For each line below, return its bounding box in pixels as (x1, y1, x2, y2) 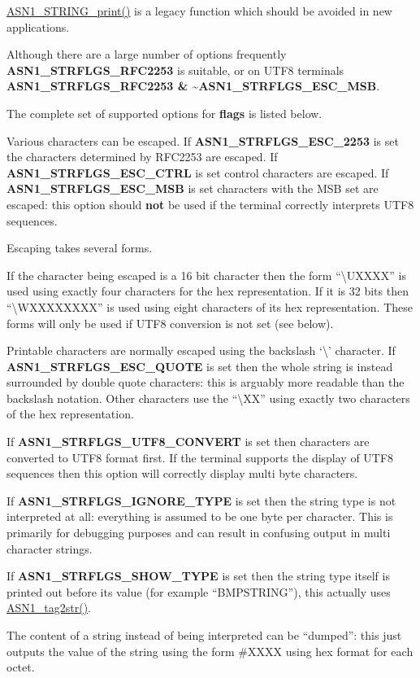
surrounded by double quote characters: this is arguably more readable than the (6, 374, 405, 391)
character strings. (6, 540, 93, 557)
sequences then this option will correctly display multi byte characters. (6, 465, 358, 482)
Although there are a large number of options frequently (6, 46, 287, 63)
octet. (6, 658, 35, 676)
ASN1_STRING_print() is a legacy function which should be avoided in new (6, 2, 392, 19)
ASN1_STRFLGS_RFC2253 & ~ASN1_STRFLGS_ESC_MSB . (6, 77, 380, 94)
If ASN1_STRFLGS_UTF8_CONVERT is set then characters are (6, 433, 370, 450)
